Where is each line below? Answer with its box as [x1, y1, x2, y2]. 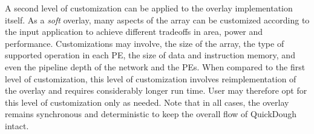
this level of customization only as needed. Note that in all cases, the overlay [5, 96, 289, 108]
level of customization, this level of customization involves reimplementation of [5, 72, 296, 85]
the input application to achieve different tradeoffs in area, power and [5, 25, 263, 38]
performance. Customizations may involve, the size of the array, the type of [5, 37, 284, 49]
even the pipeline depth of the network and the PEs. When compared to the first [5, 60, 306, 73]
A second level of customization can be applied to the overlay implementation [5, 2, 293, 14]
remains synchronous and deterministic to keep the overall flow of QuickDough [5, 108, 297, 120]
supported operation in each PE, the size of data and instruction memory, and [5, 49, 295, 61]
